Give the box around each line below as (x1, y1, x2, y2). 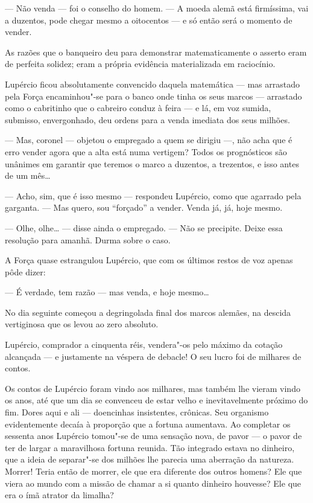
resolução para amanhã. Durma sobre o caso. (5, 233, 171, 246)
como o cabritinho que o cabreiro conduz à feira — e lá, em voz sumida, (5, 101, 271, 114)
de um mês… (5, 169, 51, 182)
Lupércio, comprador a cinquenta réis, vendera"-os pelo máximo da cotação (5, 338, 283, 351)
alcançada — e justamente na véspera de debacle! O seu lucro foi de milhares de (5, 350, 302, 362)
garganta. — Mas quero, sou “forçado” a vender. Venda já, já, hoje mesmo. (5, 201, 283, 214)
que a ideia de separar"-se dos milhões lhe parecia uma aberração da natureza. (5, 453, 294, 466)
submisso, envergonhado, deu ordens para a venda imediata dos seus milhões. (5, 113, 290, 126)
